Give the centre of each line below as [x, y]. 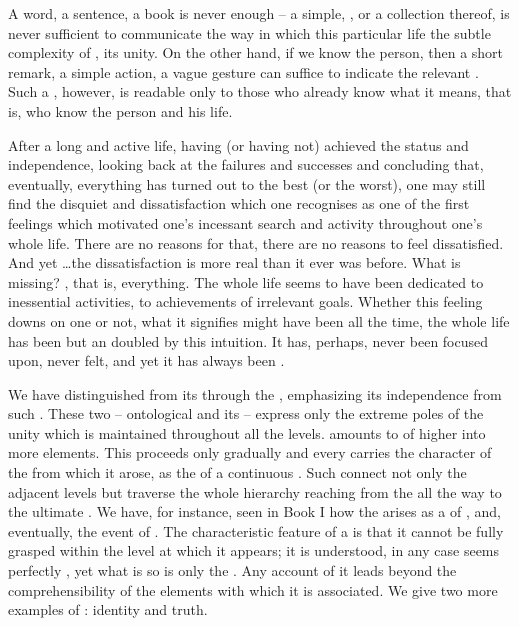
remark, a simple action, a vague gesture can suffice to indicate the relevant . [243, 71]
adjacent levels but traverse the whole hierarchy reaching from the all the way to [255, 491]
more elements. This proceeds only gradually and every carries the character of [250, 452]
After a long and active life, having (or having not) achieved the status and [238, 144]
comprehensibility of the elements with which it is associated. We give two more [253, 589]
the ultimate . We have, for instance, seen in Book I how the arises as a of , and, [254, 511]
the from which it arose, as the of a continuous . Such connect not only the [237, 472]
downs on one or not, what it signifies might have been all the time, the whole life [259, 320]
